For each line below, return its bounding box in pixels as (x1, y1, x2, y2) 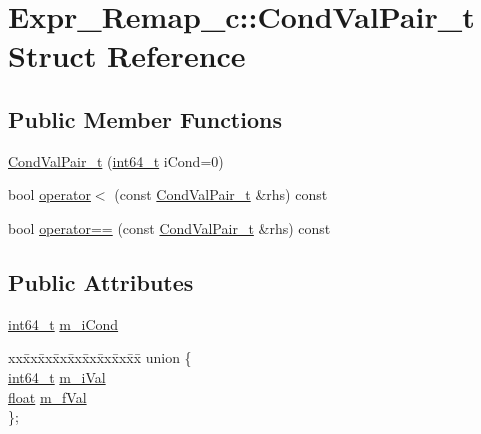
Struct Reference (8, 35, 246, 76)
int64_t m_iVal (8, 366, 106, 387)
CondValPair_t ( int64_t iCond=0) (8, 150, 224, 171)
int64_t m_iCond (8, 313, 119, 334)
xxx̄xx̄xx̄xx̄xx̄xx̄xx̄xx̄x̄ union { (8, 347, 192, 368)
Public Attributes (8, 266, 194, 297)
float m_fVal (8, 386, 87, 407)
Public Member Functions (8, 103, 282, 134)
